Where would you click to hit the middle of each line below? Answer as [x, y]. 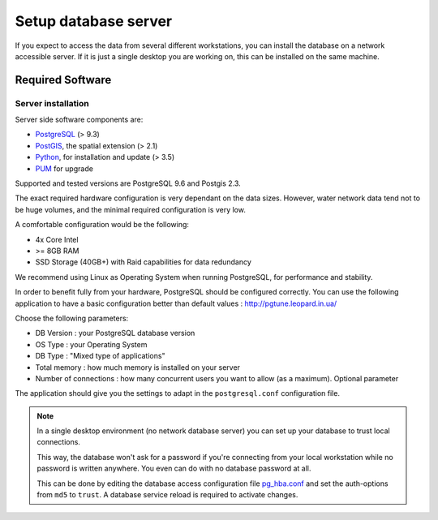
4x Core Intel [57, 239]
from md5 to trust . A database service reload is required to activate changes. [167, 495]
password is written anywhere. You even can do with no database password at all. [174, 468]
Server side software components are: [79, 120]
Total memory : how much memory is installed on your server [138, 367]
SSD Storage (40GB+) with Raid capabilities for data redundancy [143, 262]
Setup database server [94, 21]
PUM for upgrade [64, 168]
